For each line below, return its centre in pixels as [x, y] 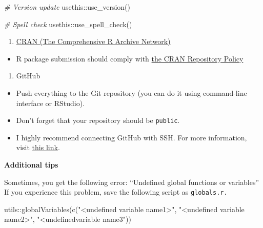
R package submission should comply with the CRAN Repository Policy [130, 58]
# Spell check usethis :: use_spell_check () [68, 24]
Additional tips [31, 164]
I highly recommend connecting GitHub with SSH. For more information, [131, 137]
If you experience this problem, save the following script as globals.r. [116, 192]
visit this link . [38, 147]
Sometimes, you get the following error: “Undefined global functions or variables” [132, 182]
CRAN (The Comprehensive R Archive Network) [93, 41]
